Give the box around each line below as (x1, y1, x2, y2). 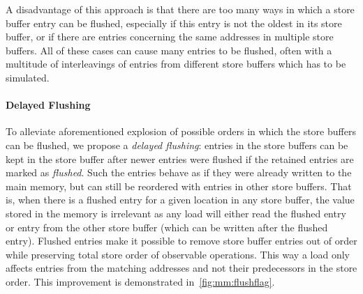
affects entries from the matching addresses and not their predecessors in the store (6, 261, 357, 275)
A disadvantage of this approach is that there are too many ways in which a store (6, 2, 355, 16)
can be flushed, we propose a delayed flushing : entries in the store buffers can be (6, 137, 348, 152)
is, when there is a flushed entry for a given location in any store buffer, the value (6, 192, 355, 207)
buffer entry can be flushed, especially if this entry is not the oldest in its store (6, 15, 342, 30)
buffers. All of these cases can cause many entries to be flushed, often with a (6, 42, 332, 57)
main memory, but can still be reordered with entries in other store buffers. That (6, 178, 352, 193)
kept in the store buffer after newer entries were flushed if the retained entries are (6, 151, 354, 166)
